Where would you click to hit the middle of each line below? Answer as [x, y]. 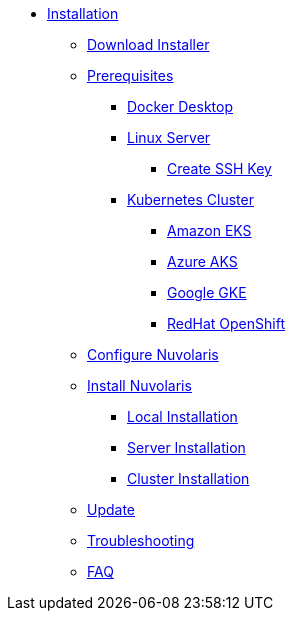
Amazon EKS [209, 230]
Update [111, 509]
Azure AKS [202, 261]
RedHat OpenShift [226, 323]
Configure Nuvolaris [153, 354]
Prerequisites [130, 75]
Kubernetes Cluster [190, 199]
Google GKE [207, 292]
